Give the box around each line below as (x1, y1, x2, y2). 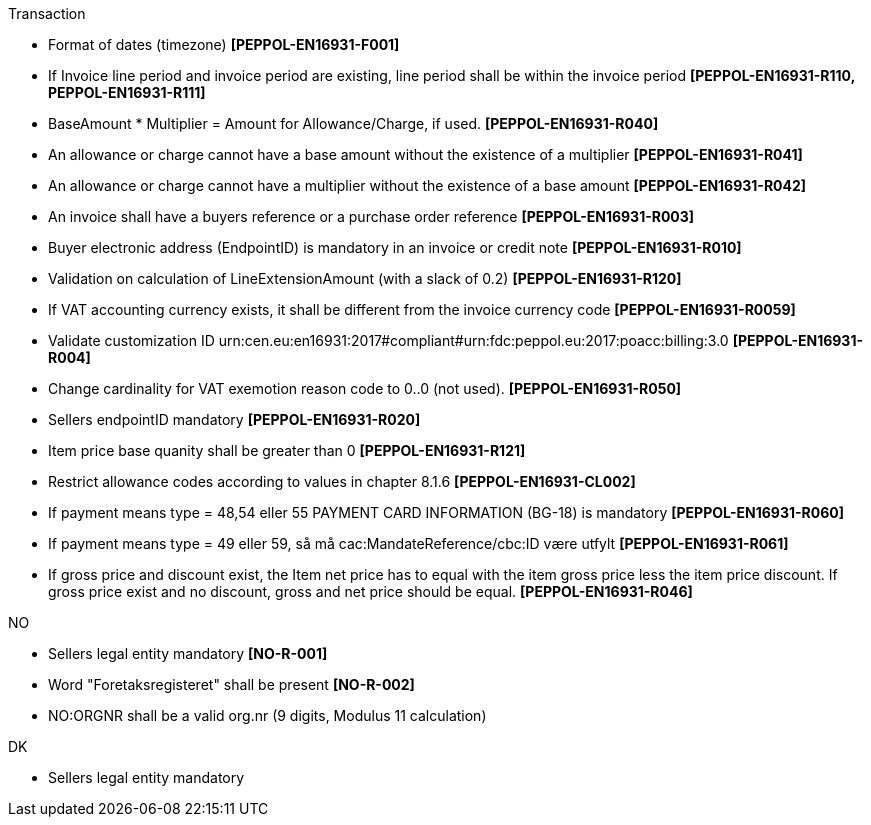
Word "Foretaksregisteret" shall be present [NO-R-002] (48, 676, 415, 693)
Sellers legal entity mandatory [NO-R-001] (48, 645, 328, 662)
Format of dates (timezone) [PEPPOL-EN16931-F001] (48, 36, 400, 53)
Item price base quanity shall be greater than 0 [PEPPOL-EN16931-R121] (48, 442, 526, 459)
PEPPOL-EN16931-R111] (48, 84, 206, 101)
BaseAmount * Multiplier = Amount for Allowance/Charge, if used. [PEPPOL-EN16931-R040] (48, 115, 659, 132)
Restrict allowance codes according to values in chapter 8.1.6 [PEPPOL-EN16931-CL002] (48, 473, 636, 490)
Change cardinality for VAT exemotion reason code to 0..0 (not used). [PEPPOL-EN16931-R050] (48, 380, 682, 397)
